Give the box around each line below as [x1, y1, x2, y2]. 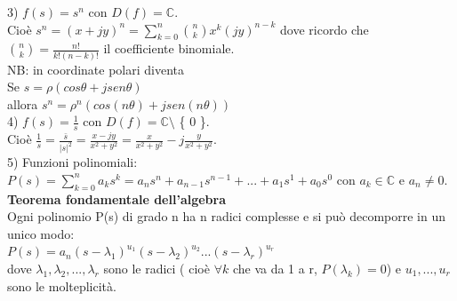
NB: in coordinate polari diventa [7, 59, 185, 78]
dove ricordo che [280, 20, 369, 38]
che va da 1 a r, [232, 258, 317, 277]
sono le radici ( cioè [103, 258, 210, 277]
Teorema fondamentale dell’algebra [7, 189, 227, 208]
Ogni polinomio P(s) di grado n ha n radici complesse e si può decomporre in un [7, 207, 446, 226]
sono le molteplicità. [7, 276, 116, 295]
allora [7, 94, 38, 113]
